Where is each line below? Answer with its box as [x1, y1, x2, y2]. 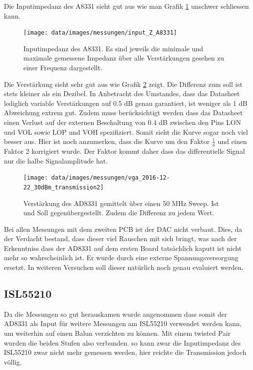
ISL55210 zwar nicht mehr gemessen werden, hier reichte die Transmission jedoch [4, 347, 247, 357]
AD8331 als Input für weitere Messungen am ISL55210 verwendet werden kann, [4, 318, 242, 329]
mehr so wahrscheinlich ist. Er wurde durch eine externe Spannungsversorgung [4, 252, 238, 263]
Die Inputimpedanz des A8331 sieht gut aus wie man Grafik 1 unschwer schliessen [4, 1, 249, 11]
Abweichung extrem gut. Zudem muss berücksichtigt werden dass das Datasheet [4, 107, 243, 118]
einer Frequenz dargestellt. [23, 62, 102, 73]
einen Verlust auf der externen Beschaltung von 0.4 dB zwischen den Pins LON [4, 117, 241, 127]
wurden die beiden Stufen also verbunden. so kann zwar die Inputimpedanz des [4, 337, 241, 348]
